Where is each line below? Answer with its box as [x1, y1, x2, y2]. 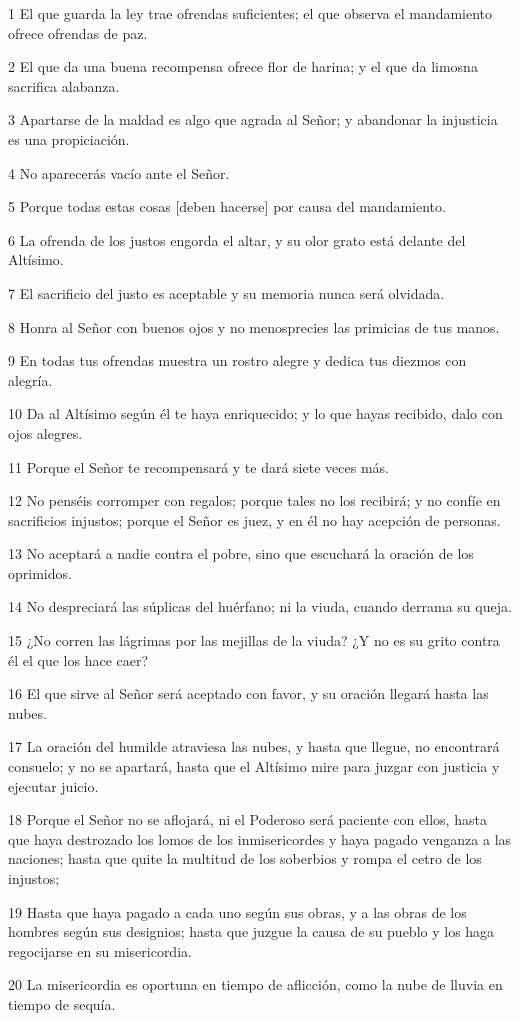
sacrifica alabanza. [8, 75, 120, 96]
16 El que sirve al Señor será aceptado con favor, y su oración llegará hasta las [8, 683, 489, 704]
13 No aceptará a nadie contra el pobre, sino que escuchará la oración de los [8, 543, 474, 564]
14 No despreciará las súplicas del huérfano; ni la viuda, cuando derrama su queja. [8, 596, 512, 617]
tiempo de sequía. [8, 993, 116, 1014]
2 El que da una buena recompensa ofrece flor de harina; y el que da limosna [8, 56, 478, 77]
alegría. [8, 369, 53, 390]
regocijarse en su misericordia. [8, 940, 192, 961]
